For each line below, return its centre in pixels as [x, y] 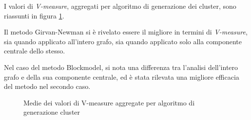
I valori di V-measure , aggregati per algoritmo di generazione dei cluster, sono [120, 6]
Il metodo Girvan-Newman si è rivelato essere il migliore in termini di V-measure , [126, 32]
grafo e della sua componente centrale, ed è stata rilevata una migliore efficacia [122, 77]
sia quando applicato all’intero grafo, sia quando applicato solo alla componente [123, 41]
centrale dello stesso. [35, 51]
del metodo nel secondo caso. [47, 86]
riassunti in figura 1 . [34, 15]
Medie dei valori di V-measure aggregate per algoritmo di [109, 102]
